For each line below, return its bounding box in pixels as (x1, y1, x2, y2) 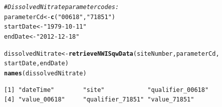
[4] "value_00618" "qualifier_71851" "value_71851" (4, 96, 194, 103)
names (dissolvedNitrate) (4, 69, 87, 77)
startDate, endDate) (4, 60, 69, 67)
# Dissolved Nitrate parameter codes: (4, 4, 119, 11)
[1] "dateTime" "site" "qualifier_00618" (4, 86, 209, 93)
